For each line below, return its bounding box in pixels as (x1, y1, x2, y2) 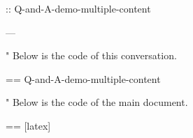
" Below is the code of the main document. (6, 95, 188, 109)
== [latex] (6, 118, 51, 132)
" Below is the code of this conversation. (6, 48, 177, 63)
